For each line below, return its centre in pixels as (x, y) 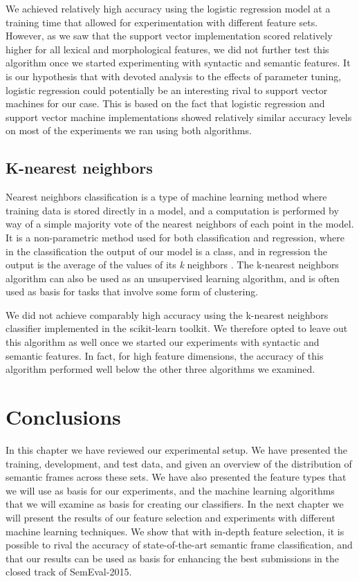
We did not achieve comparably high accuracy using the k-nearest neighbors (167, 314)
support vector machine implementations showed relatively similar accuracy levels (179, 117)
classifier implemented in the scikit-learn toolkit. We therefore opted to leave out (177, 328)
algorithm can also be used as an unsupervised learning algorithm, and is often (173, 278)
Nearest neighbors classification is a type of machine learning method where (166, 197)
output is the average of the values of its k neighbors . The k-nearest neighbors (172, 265)
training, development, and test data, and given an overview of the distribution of (179, 463)
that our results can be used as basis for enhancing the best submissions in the (173, 558)
